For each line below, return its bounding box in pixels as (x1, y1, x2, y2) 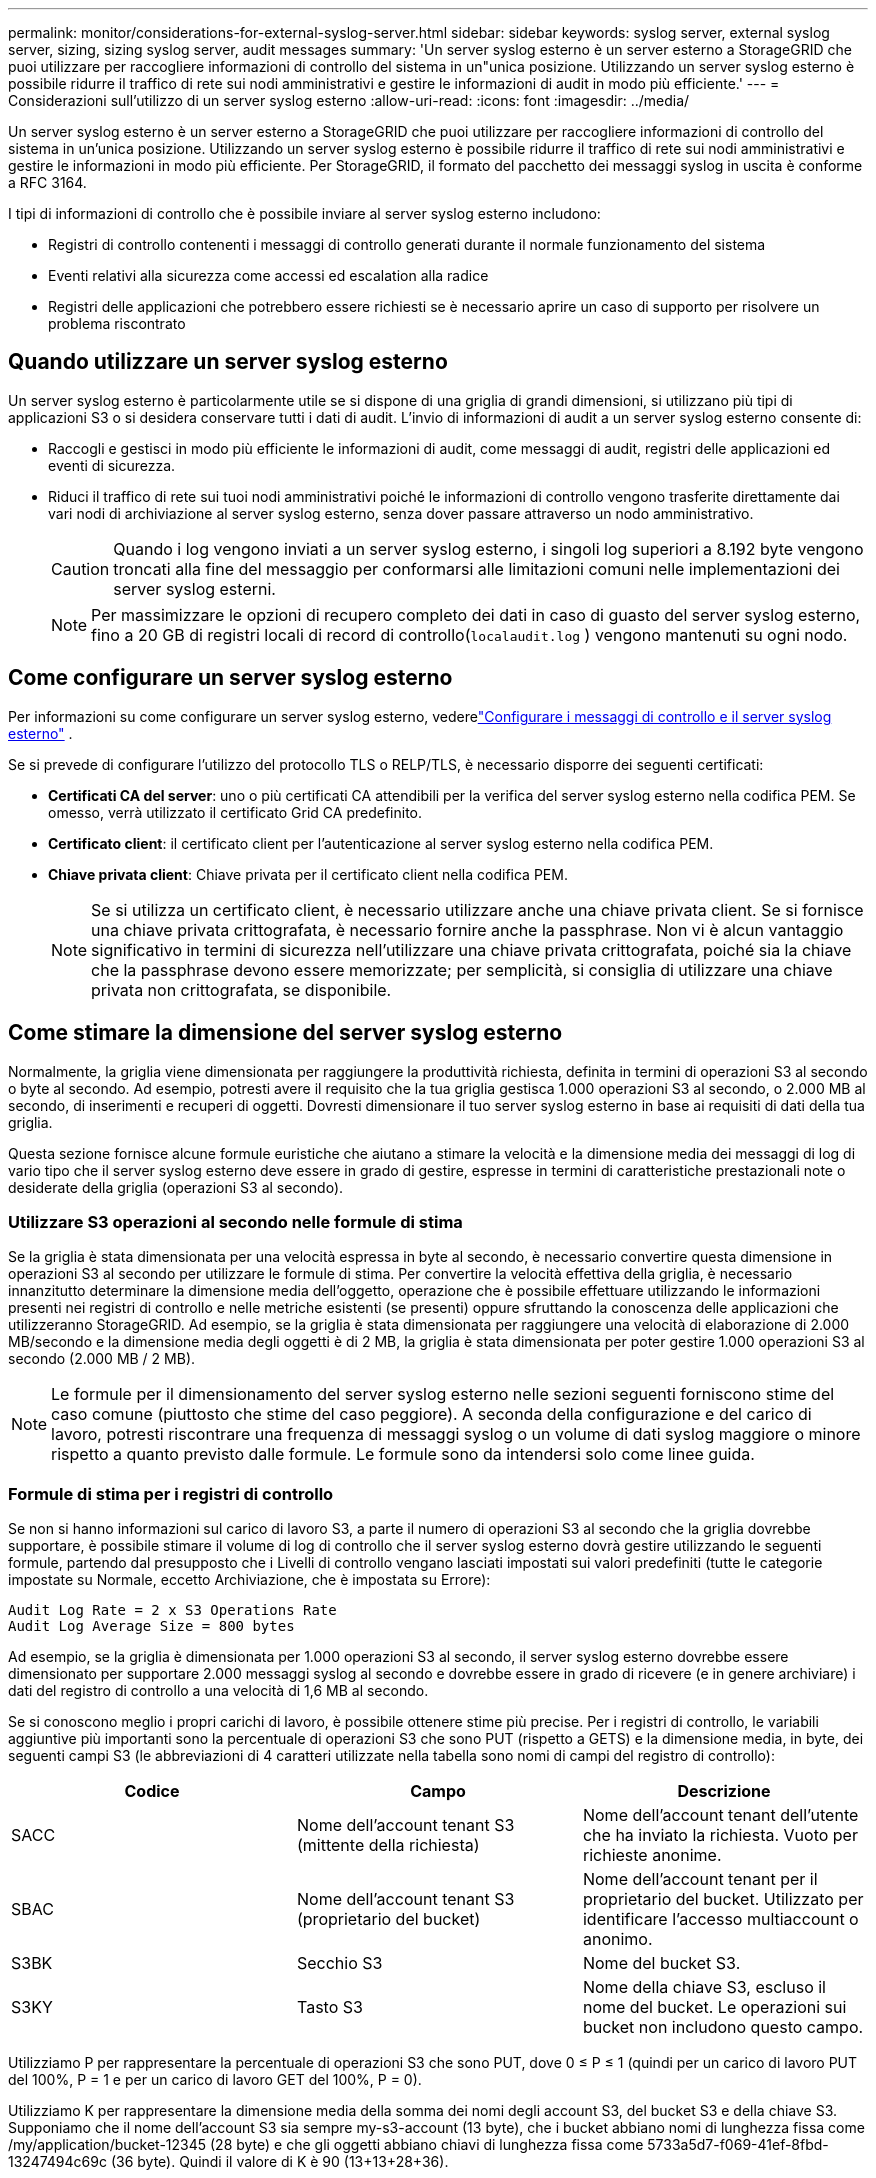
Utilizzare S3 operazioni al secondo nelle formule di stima (8, 1211, 463, 1232)
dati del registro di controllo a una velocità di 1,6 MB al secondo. (8, 1682, 429, 1700)
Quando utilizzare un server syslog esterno (8, 349, 448, 375)
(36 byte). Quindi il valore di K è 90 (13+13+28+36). (110, 2153, 449, 2171)
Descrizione (677, 1781, 771, 1802)
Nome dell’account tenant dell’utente (582, 1805, 859, 1826)
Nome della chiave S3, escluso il (582, 1977, 826, 1998)
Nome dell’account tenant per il (582, 1869, 818, 1890)
